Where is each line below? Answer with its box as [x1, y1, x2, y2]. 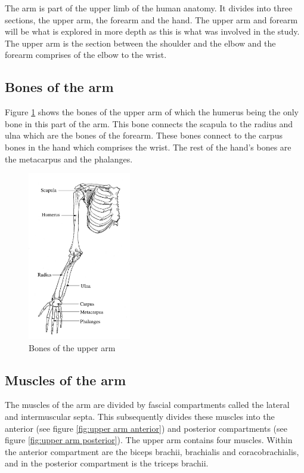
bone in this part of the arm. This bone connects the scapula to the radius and [5, 117, 293, 130]
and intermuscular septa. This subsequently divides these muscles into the [5, 410, 275, 422]
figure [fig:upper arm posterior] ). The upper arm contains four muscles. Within [5, 434, 293, 446]
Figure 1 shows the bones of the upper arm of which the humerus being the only [5, 106, 299, 118]
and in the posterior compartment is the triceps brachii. [5, 457, 209, 469]
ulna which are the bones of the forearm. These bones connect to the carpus [5, 129, 283, 142]
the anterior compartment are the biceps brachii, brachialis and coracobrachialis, [5, 445, 299, 457]
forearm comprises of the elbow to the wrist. [5, 48, 167, 61]
